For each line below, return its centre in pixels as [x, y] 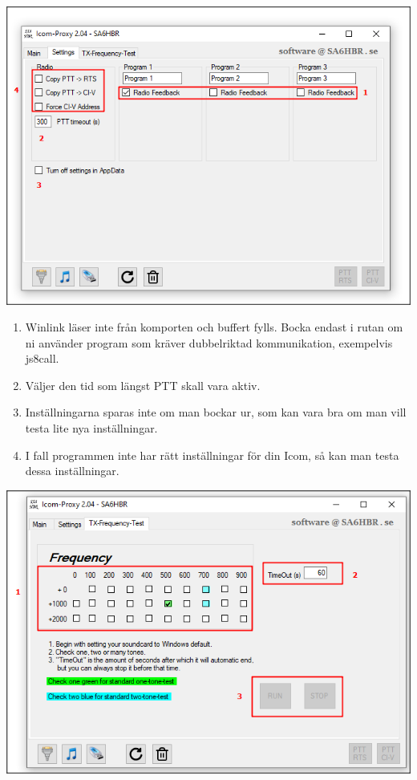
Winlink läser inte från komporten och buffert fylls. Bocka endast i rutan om [214, 327]
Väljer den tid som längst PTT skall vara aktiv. [143, 385]
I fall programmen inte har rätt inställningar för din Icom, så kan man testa [212, 455]
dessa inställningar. [72, 471]
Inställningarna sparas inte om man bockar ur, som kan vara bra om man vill [216, 412]
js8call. [42, 358]
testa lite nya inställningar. [91, 428]
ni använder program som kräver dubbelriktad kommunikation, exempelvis [209, 342]
